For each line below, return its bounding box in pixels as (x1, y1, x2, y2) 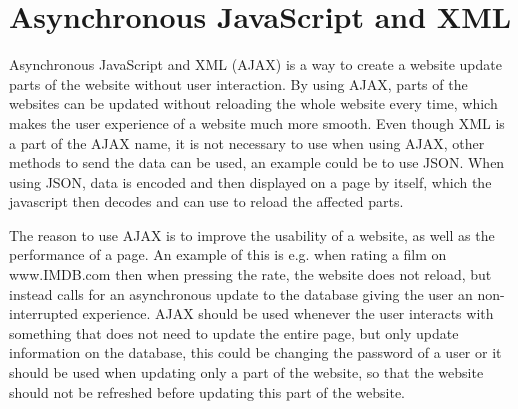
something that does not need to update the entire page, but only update (9, 322, 459, 343)
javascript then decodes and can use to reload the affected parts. (9, 191, 404, 212)
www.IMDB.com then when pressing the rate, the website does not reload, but (9, 264, 492, 285)
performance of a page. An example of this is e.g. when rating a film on (9, 244, 447, 265)
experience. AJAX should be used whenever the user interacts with (82, 303, 494, 324)
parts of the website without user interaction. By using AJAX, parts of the (9, 73, 468, 94)
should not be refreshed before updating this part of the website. (9, 381, 406, 402)
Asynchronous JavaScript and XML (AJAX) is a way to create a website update (9, 54, 502, 75)
